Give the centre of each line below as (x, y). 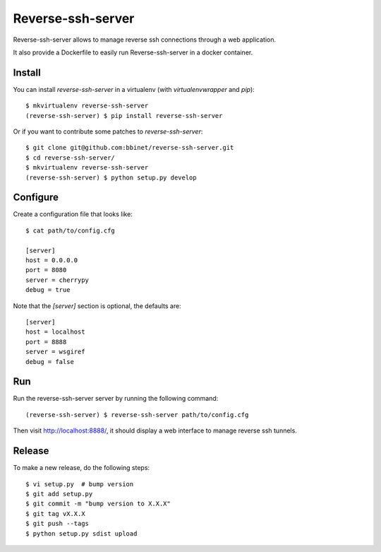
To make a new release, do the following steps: (81, 468)
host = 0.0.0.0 (52, 260)
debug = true (48, 290)
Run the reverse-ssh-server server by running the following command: (116, 399)
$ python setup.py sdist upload (81, 533)
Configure (36, 198)
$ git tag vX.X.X (55, 513)
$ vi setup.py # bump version (80, 484)
